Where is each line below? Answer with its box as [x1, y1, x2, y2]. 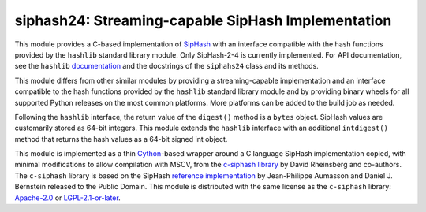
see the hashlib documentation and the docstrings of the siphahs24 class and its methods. [14, 61, 319, 71]
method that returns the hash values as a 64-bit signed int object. [14, 134, 228, 143]
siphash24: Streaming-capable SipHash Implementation [14, 12, 392, 29]
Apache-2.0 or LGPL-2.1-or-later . [14, 193, 121, 203]
